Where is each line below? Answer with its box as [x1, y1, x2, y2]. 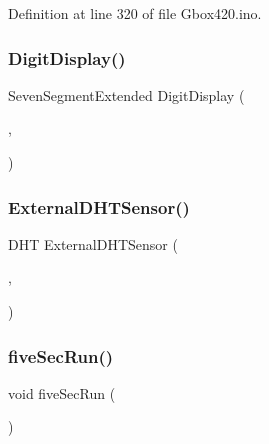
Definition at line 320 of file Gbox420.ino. [8, 3, 262, 23]
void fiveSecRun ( [8, 382, 116, 403]
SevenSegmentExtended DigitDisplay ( [8, 84, 245, 105]
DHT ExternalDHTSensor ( [8, 233, 178, 254]
